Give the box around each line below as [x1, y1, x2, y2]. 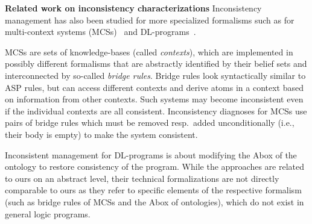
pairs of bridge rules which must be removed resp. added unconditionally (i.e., [5, 116, 294, 129]
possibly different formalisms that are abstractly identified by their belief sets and [5, 57, 307, 70]
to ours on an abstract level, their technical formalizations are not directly [5, 172, 279, 184]
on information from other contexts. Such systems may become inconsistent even [5, 93, 304, 105]
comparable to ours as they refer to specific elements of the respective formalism [5, 184, 302, 196]
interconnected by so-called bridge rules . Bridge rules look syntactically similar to [5, 69, 306, 81]
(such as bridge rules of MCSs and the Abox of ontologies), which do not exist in [5, 195, 304, 208]
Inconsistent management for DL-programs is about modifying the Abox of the [5, 148, 297, 161]
